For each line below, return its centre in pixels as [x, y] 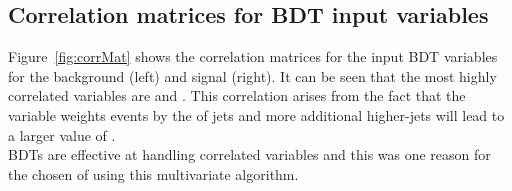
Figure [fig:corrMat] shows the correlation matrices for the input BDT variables [253, 56]
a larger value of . [62, 134]
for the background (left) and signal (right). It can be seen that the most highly [252, 75]
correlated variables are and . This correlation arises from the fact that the [237, 95]
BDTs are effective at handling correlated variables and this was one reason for [249, 154]
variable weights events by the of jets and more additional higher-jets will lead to [256, 114]
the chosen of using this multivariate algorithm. [153, 173]
